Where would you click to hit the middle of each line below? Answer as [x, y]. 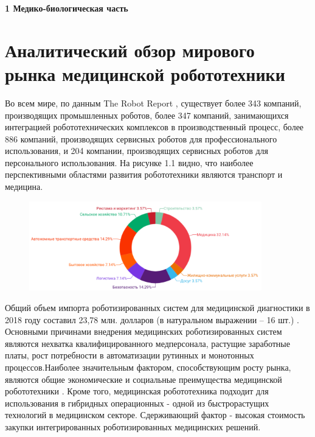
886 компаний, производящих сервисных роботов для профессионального [141, 138]
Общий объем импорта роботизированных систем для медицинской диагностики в [157, 308]
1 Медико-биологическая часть [67, 8]
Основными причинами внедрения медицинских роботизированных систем [144, 331]
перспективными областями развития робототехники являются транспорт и [144, 174]
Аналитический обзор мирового [130, 50]
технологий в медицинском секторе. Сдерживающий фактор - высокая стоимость [155, 415]
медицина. [24, 187]
